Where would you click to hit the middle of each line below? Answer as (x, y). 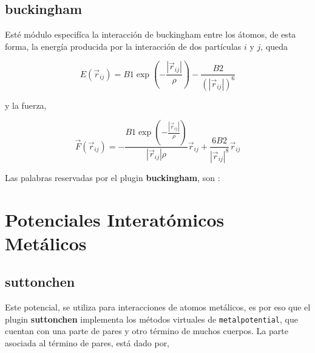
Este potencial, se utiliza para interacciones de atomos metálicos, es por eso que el (158, 307)
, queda (274, 46)
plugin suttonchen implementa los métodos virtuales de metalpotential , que (151, 319)
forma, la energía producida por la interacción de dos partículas (123, 46)
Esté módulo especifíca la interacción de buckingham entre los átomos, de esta (151, 34)
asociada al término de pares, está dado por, (87, 342)
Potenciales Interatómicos (115, 219)
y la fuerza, (26, 105)
